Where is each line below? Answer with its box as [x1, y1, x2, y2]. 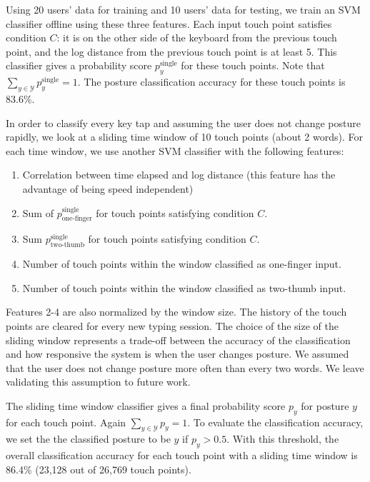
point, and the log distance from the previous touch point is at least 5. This [6, 44, 337, 59]
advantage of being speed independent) [22, 181, 194, 196]
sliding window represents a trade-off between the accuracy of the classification [6, 332, 351, 347]
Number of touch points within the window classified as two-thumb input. [22, 280, 346, 295]
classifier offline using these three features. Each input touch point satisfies [6, 16, 332, 31]
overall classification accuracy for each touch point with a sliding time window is [6, 448, 358, 463]
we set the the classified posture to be [6, 431, 171, 446]
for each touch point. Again [6, 414, 126, 429]
